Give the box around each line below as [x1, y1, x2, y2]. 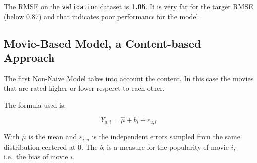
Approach [4, 50, 55, 65]
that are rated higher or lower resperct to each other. [4, 83, 165, 93]
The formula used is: [4, 100, 66, 110]
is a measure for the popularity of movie [107, 141, 229, 152]
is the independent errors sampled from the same [92, 131, 240, 142]
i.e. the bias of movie [4, 151, 68, 162]
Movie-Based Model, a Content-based [4, 35, 201, 51]
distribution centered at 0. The [4, 141, 98, 152]
